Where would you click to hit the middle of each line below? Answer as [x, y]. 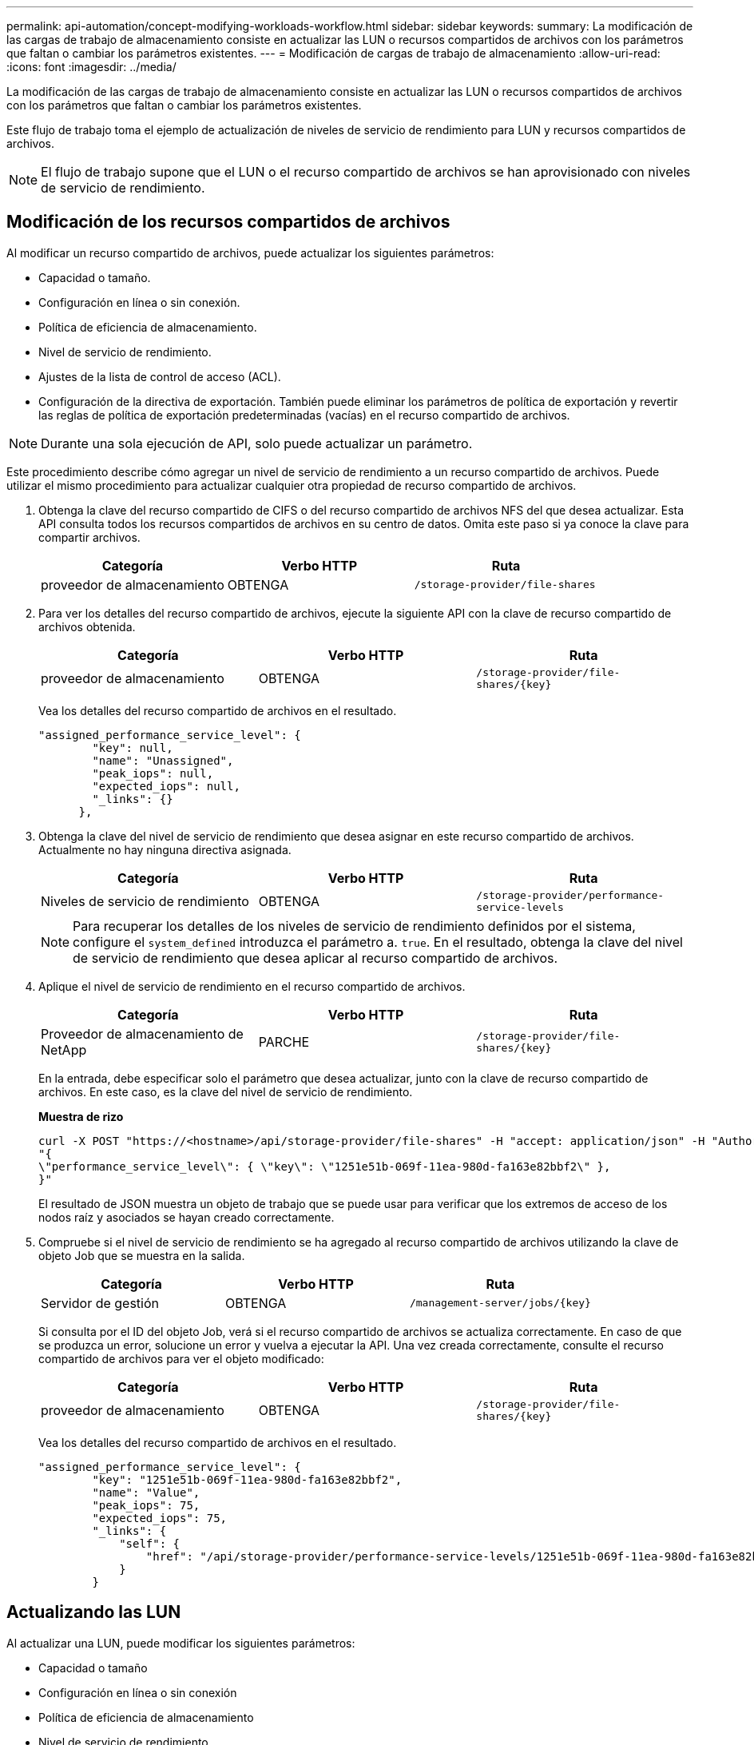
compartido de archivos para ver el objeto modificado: [181, 1358]
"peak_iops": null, [153, 773]
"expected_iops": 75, [160, 1518]
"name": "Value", [146, 1492]
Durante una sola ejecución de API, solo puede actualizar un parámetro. [257, 443]
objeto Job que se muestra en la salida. [142, 1255]
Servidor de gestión [100, 1303]
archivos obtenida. [87, 626]
